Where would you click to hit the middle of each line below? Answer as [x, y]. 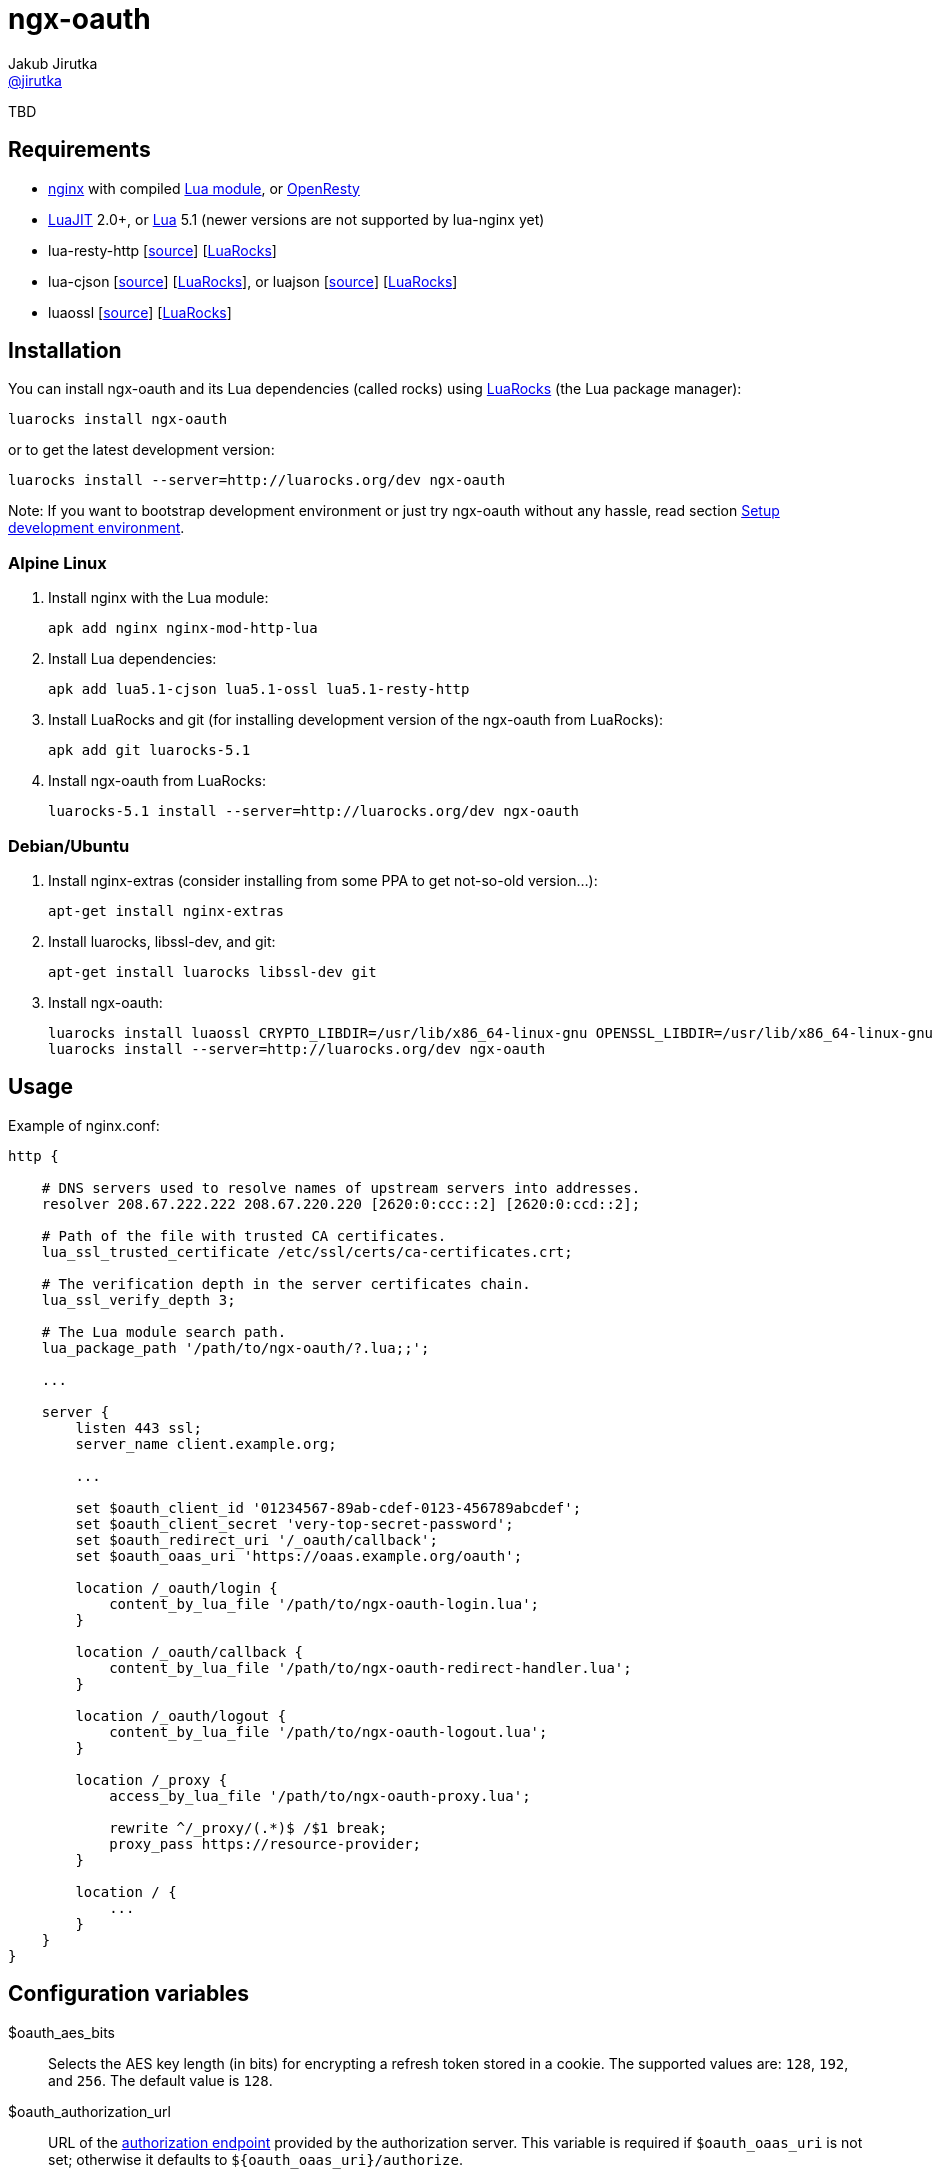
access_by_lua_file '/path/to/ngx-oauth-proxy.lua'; [320, 1795]
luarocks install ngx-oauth [118, 419]
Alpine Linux [57, 562]
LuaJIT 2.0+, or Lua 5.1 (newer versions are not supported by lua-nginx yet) [296, 219]
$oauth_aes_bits [61, 2032]
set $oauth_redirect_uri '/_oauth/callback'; [256, 1539]
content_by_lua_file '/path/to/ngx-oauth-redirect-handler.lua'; [370, 1667]
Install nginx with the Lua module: [158, 598]
